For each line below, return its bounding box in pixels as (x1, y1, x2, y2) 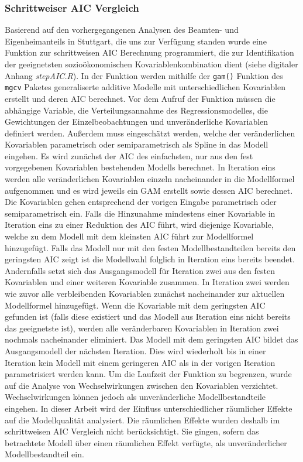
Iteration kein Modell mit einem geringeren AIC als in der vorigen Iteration (5, 356, 276, 368)
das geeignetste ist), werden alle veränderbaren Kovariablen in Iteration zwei (5, 321, 279, 334)
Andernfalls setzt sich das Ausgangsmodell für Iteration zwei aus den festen (5, 264, 275, 276)
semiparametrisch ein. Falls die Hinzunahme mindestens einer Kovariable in (5, 207, 276, 219)
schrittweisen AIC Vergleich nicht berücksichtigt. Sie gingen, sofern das (5, 425, 259, 437)
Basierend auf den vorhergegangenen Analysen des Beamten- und (5, 23, 239, 36)
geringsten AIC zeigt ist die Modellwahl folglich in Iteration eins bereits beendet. (5, 253, 295, 265)
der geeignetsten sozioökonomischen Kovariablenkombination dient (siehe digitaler (5, 58, 298, 70)
